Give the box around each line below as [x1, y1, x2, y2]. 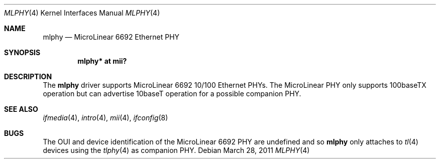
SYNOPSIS [4, 48, 41, 57]
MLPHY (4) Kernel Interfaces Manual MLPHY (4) [4, 9, 160, 17]
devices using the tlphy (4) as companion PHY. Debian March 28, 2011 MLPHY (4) [43, 146, 310, 154]
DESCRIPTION [4, 72, 52, 81]
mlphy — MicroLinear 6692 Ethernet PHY [43, 33, 180, 41]
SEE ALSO [4, 105, 38, 113]
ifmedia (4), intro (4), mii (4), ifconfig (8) [43, 113, 168, 122]
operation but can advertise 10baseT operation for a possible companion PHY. [43, 89, 301, 98]
